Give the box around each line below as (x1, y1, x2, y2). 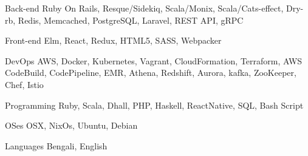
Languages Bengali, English (5, 139, 108, 152)
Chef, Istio (5, 78, 44, 90)
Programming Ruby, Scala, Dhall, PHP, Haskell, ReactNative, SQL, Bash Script (5, 98, 304, 111)
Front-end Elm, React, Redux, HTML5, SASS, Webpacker (5, 34, 222, 47)
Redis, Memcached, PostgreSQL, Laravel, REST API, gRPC (18, 13, 244, 26)
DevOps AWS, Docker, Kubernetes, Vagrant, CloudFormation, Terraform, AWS (5, 54, 303, 67)
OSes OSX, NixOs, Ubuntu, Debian (5, 119, 138, 132)
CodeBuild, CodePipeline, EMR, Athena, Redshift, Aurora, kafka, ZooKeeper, (5, 66, 296, 79)
